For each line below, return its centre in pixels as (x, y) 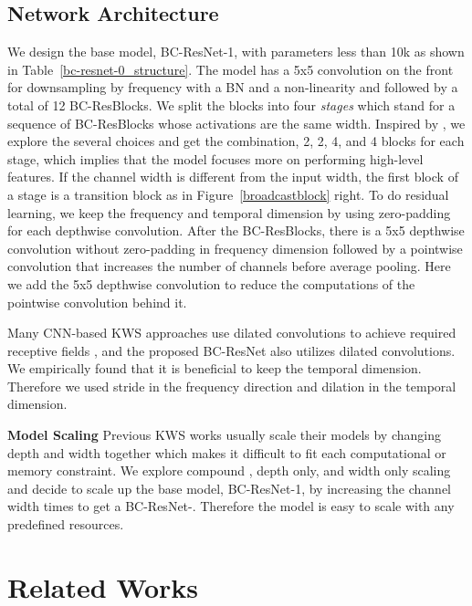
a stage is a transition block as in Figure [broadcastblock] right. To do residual (228, 194)
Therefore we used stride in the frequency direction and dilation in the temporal (232, 386)
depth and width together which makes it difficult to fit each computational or (227, 452)
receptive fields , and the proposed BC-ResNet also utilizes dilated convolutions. (231, 350)
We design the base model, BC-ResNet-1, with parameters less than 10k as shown (236, 52)
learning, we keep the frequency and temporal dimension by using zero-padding (229, 212)
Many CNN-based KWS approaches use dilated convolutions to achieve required (232, 333)
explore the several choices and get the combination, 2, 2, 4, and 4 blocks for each (236, 141)
